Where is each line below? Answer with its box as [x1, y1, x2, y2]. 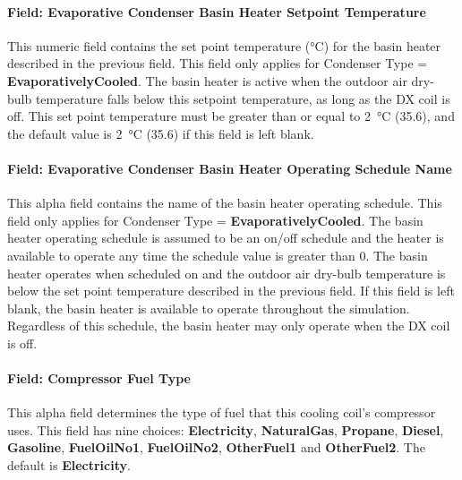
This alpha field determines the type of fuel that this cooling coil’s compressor [7, 403, 436, 422]
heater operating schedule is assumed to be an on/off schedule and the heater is [7, 228, 444, 247]
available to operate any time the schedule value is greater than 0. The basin [7, 245, 428, 264]
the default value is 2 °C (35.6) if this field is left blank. [7, 124, 314, 142]
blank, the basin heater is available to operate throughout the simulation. [7, 298, 410, 317]
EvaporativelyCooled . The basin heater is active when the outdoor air [7, 71, 407, 90]
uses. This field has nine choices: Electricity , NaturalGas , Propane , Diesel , [7, 420, 444, 439]
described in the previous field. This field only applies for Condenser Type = [7, 54, 428, 73]
